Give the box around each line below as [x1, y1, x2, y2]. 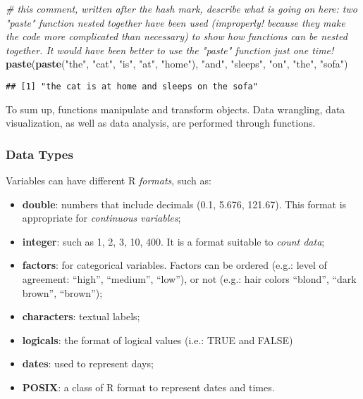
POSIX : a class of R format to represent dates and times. [22, 379, 275, 394]
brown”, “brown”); [22, 285, 103, 300]
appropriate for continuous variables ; [22, 210, 181, 225]
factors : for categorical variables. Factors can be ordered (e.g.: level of [22, 258, 327, 272]
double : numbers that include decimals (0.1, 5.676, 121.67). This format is [22, 196, 347, 211]
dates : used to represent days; [22, 356, 154, 371]
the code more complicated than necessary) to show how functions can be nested [6, 29, 347, 44]
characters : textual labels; [22, 309, 140, 324]
